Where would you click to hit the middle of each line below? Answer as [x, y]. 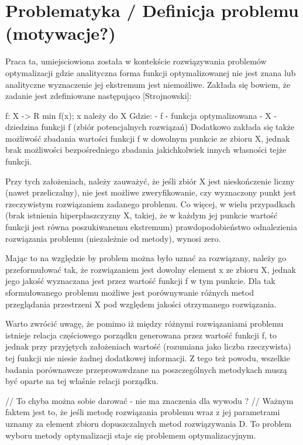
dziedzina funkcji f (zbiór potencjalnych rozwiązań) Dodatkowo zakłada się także [150, 127]
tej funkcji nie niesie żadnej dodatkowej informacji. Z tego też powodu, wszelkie [148, 357]
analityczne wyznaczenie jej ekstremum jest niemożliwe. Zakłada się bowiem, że [148, 84]
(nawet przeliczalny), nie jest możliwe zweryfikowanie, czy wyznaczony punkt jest [151, 192]
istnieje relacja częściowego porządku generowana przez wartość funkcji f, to [141, 335]
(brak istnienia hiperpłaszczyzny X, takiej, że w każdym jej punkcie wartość [142, 215]
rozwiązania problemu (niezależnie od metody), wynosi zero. [113, 238]
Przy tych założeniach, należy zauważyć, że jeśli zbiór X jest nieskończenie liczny [150, 181]
